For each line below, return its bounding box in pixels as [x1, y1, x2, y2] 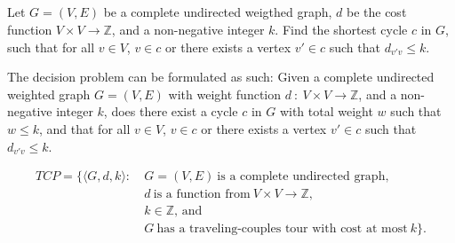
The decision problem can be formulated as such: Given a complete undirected [7, 67, 435, 86]
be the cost [346, 3, 407, 21]
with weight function [168, 84, 282, 103]
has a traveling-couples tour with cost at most [156, 223, 408, 236]
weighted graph [7, 84, 91, 103]
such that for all [7, 37, 95, 56]
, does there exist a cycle [103, 102, 238, 121]
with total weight [279, 102, 373, 121]
